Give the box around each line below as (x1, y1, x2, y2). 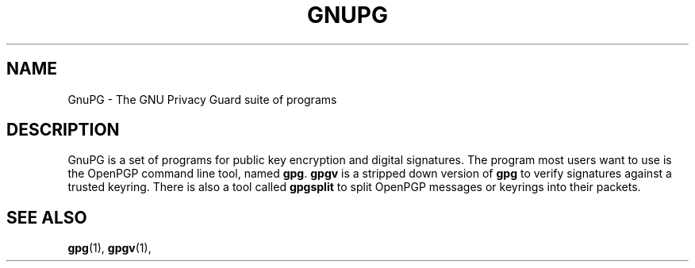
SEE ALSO (6, 207, 87, 228)
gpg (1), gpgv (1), (67, 241, 152, 255)
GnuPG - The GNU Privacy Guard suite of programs (67, 92, 337, 106)
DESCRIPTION (6, 120, 120, 140)
